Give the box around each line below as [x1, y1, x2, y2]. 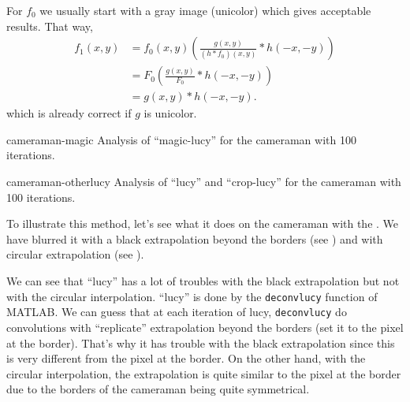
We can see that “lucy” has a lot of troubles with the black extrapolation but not [6, 273, 400, 289]
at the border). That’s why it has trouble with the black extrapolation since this [6, 334, 395, 351]
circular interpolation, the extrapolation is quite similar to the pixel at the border [6, 365, 401, 382]
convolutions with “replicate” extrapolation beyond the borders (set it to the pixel [6, 318, 404, 335]
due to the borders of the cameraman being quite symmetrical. [6, 381, 310, 397]
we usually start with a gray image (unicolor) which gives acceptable [39, 2, 371, 18]
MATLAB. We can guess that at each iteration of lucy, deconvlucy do [6, 303, 347, 320]
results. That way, [6, 17, 93, 34]
